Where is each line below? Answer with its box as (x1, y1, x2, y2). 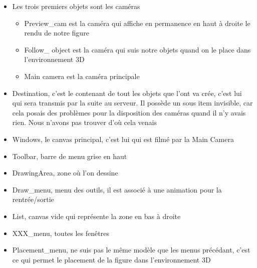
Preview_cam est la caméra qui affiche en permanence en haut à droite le (24, 17, 250, 28)
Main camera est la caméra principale (24, 70, 140, 81)
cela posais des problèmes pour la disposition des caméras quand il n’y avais (12, 107, 246, 117)
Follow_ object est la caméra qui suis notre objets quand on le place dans (24, 44, 251, 54)
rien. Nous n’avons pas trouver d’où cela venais (12, 117, 157, 127)
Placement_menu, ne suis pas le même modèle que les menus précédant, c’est (12, 244, 250, 255)
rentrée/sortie (12, 194, 54, 204)
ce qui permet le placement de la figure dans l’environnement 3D (12, 254, 211, 264)
